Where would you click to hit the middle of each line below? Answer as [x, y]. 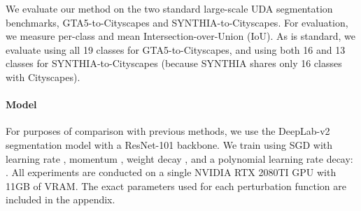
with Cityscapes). [43, 77]
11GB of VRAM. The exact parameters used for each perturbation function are [176, 185]
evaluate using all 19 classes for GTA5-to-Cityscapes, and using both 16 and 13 [176, 49]
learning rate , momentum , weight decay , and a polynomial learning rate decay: [179, 158]
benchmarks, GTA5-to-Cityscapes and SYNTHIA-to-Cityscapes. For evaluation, [177, 22]
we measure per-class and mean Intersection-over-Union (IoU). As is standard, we [180, 36]
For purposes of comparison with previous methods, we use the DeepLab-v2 [168, 131]
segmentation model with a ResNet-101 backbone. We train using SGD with [169, 144]
